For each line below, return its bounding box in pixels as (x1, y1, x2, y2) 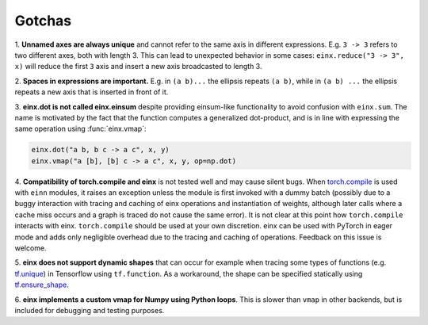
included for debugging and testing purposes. (14, 305, 165, 315)
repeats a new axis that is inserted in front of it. (14, 87, 169, 97)
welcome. (14, 243, 47, 253)
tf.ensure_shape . (14, 280, 69, 289)
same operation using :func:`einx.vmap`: (14, 124, 147, 134)
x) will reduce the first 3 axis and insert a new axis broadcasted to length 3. (14, 62, 262, 71)
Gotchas (14, 12, 72, 29)
